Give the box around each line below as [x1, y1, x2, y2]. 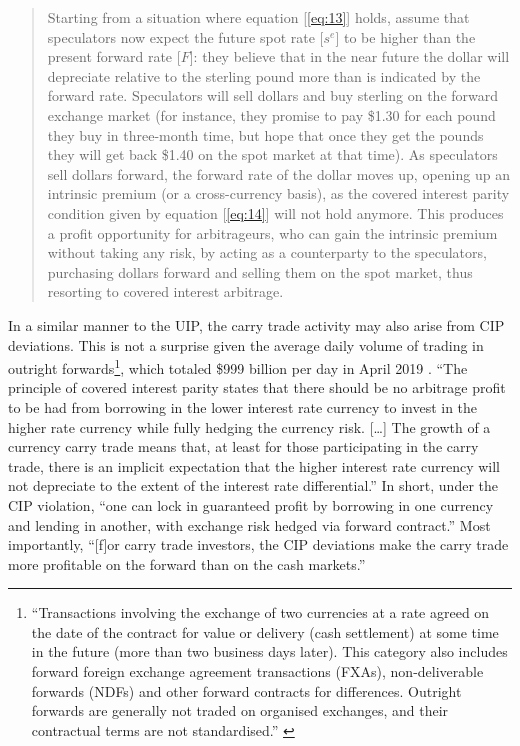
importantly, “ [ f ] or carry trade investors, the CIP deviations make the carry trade [8, 534, 509, 555]
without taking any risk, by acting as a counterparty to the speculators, [47, 242, 487, 263]
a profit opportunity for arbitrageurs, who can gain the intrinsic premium [47, 222, 498, 243]
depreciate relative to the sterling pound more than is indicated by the [47, 65, 481, 86]
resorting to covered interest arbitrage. [47, 281, 284, 302]
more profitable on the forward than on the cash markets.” [8, 553, 366, 574]
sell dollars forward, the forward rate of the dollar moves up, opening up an [47, 163, 510, 184]
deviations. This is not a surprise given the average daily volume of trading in [8, 334, 484, 355]
